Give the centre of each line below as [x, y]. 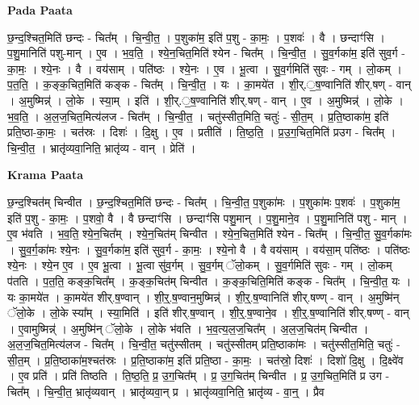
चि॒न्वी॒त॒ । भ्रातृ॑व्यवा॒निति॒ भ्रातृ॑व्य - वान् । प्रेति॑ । [102, 147]
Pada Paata [40, 10]
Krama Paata [45, 175]
